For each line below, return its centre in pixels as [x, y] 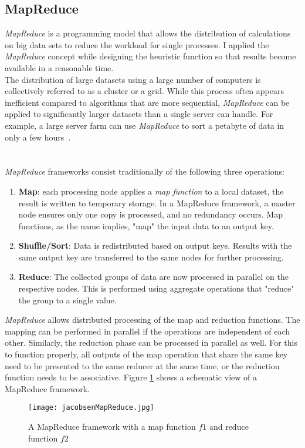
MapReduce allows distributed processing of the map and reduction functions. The [152, 320]
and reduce [229, 427]
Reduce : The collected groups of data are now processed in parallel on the [153, 277]
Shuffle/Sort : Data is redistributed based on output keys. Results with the [155, 245]
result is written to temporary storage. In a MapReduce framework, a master [157, 203]
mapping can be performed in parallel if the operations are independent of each [148, 331]
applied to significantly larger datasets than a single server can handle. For [139, 114]
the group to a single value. [67, 300]
